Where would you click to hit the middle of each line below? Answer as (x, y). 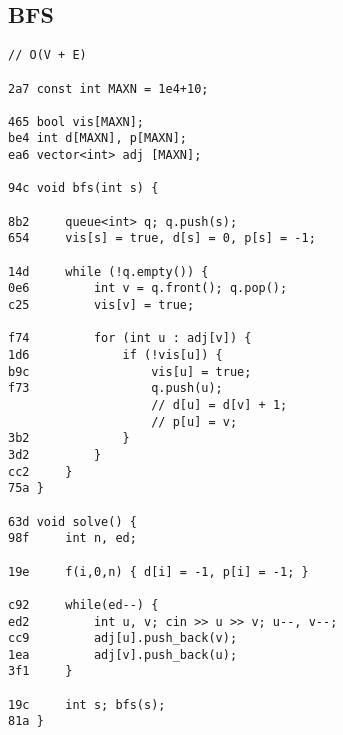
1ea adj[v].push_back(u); (123, 654)
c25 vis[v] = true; (101, 305)
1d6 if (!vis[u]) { (115, 355)
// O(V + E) (47, 55)
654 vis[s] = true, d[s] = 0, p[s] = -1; (162, 238)
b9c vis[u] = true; (130, 371)
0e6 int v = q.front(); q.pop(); (148, 288)
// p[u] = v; (194, 421)
